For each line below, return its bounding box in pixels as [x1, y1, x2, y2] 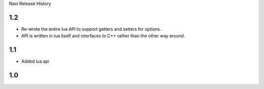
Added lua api [21, 58, 49, 64]
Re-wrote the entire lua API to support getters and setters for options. [21, 26, 161, 32]
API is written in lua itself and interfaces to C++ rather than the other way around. [21, 33, 185, 39]
